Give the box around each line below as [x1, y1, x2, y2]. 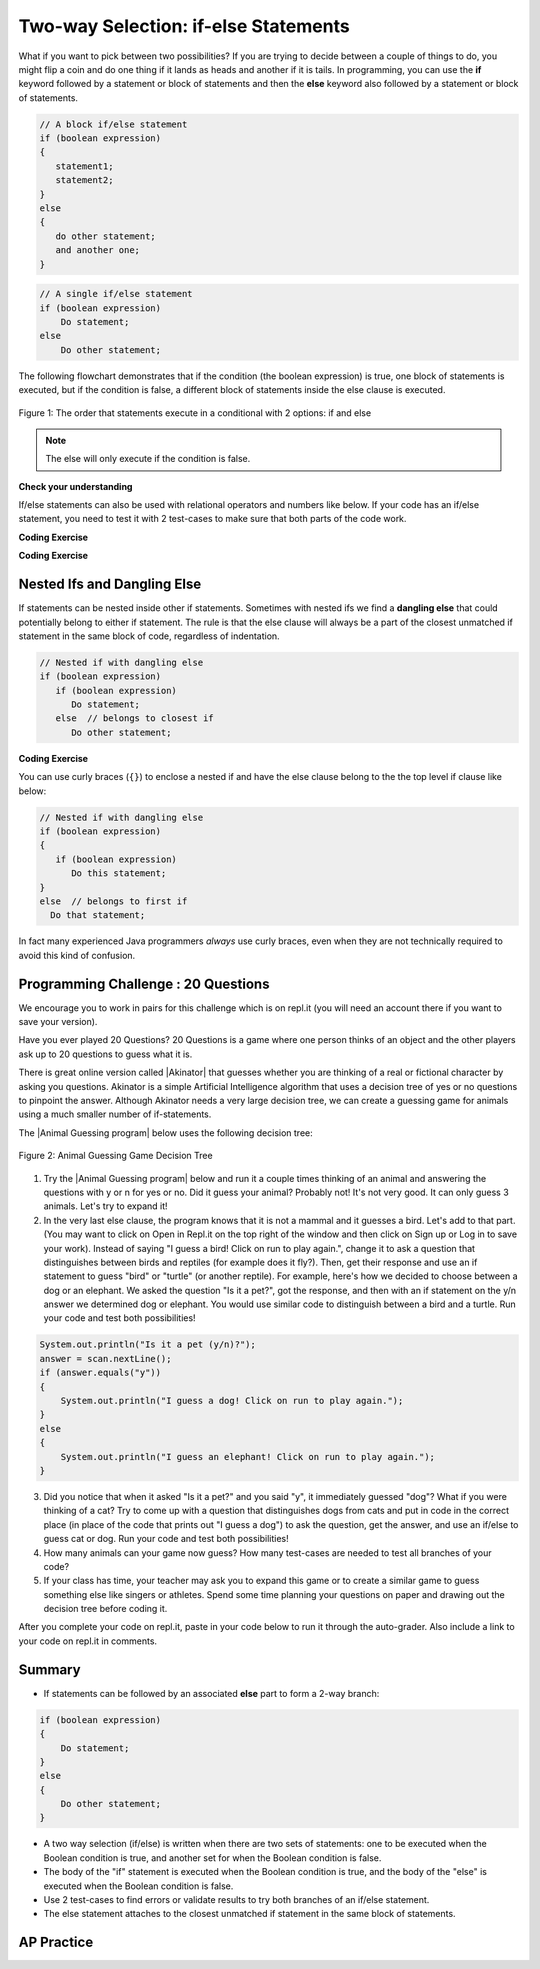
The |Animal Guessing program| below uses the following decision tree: [18, 1126, 314, 1139]
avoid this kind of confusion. [18, 949, 136, 961]
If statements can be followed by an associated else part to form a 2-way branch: [43, 1687, 380, 1699]
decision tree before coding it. [43, 1603, 168, 1615]
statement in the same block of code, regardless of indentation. [18, 630, 280, 642]
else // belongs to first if [39, 895, 188, 907]
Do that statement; [50, 910, 146, 921]
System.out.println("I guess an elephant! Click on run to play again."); [60, 1451, 435, 1462]
